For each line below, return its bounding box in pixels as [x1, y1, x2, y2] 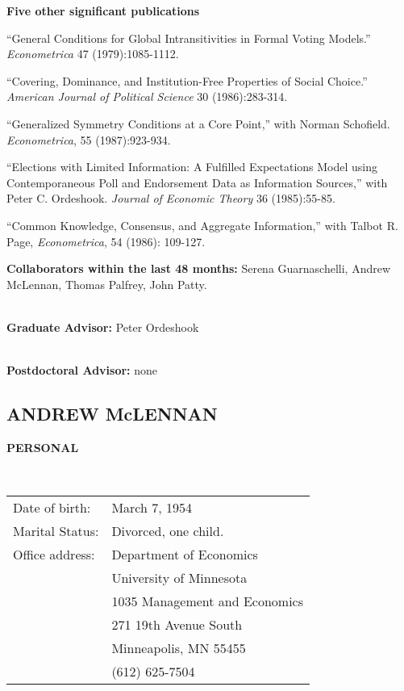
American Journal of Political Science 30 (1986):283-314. [6, 88, 288, 105]
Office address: [13, 545, 95, 564]
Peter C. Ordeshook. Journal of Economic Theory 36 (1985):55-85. [6, 190, 335, 207]
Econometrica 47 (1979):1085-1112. [6, 45, 179, 62]
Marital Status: [13, 521, 99, 541]
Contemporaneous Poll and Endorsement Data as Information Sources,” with [6, 174, 388, 191]
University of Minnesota [111, 568, 248, 588]
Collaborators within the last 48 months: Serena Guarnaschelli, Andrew [6, 260, 391, 277]
